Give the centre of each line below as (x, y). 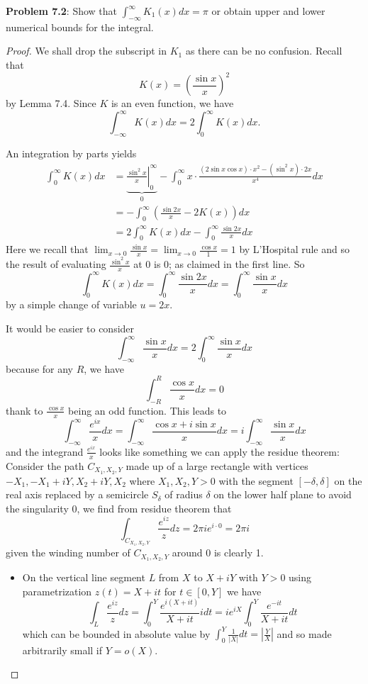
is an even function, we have (172, 103)
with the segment (256, 480)
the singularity (37, 508)
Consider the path (45, 465)
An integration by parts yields (71, 153)
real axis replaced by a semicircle (77, 494)
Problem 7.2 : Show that (62, 11)
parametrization (57, 591)
